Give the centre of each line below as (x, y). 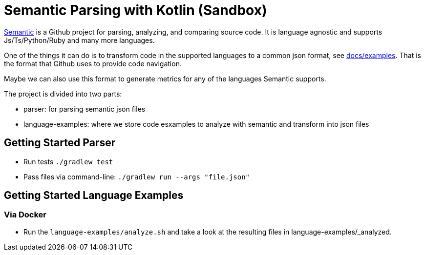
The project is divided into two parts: (63, 94)
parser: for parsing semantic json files (85, 109)
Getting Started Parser (60, 143)
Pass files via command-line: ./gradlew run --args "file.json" (137, 177)
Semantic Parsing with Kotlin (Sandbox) (136, 10)
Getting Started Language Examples (94, 196)
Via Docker (25, 215)
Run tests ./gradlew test (68, 161)
